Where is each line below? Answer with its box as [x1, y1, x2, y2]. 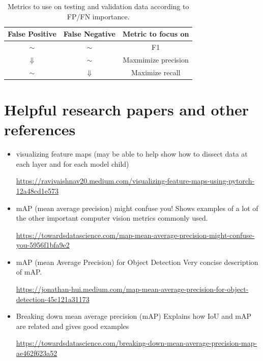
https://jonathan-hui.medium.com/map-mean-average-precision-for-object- [16, 284, 249, 294]
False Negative [63, 28, 115, 39]
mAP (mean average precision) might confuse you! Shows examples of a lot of [16, 202, 258, 213]
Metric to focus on [122, 28, 189, 39]
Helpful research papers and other [4, 99, 249, 119]
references [4, 119, 76, 140]
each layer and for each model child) [16, 158, 129, 169]
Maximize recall [131, 67, 181, 77]
